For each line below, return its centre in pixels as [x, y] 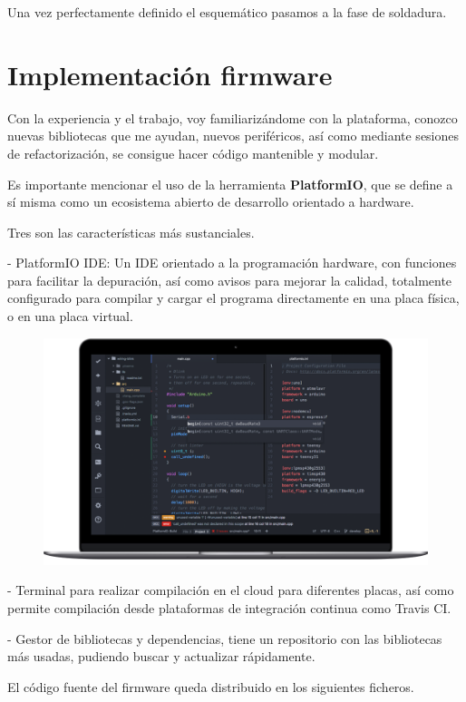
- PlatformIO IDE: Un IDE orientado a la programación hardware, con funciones [232, 263]
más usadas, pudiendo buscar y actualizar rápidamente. [161, 656]
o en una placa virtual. [70, 316]
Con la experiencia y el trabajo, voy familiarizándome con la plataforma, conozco [233, 117]
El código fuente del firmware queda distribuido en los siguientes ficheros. [211, 686]
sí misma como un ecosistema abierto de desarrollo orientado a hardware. [211, 202]
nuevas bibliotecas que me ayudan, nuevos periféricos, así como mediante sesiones [233, 136]
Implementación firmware [170, 74]
